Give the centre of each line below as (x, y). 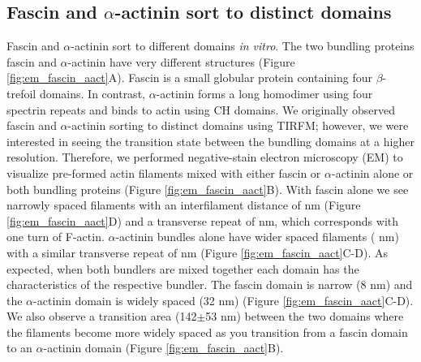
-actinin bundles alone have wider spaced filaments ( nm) (257, 237)
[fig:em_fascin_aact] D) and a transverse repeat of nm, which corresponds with (203, 220)
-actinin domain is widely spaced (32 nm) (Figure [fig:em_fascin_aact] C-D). (223, 300)
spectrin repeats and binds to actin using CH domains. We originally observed (201, 109)
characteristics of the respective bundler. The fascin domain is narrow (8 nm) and (210, 284)
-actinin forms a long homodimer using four (264, 93)
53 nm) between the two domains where (305, 316)
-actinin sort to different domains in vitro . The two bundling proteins (243, 46)
